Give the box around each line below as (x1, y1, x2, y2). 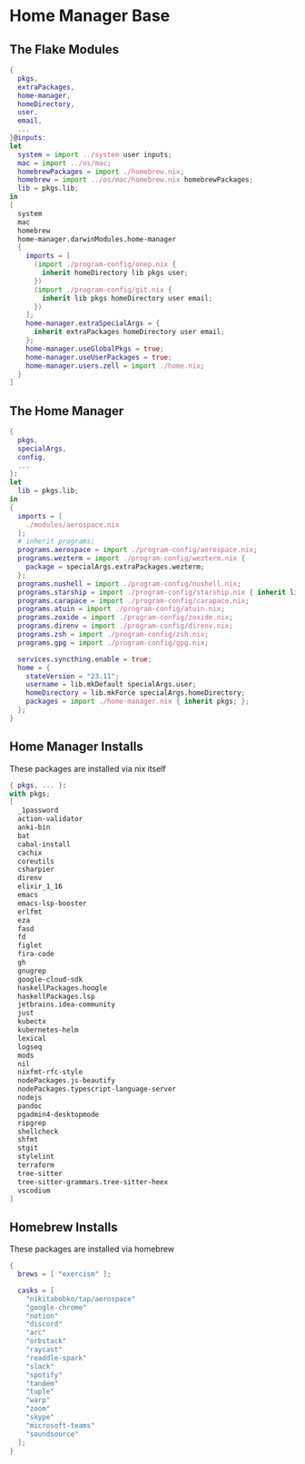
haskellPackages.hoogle (17, 983, 107, 993)
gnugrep (17, 966, 47, 975)
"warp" (25, 1396, 51, 1405)
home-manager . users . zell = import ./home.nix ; (25, 361, 205, 371)
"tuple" (25, 1387, 54, 1397)
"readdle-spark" (25, 1353, 88, 1362)
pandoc (17, 1101, 43, 1111)
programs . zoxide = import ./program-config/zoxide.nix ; (17, 613, 233, 622)
